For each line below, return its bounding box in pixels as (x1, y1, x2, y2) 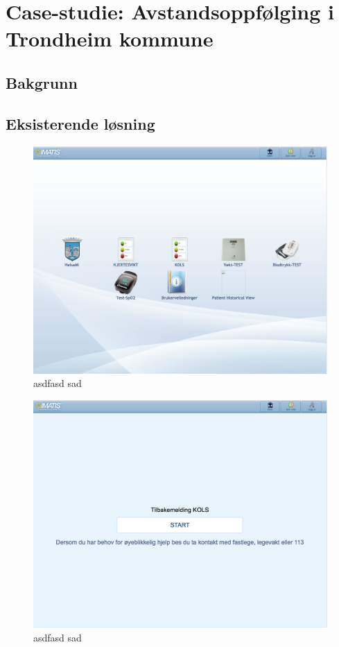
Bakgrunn (6, 71, 78, 93)
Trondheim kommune (6, 24, 214, 53)
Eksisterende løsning (6, 112, 155, 134)
